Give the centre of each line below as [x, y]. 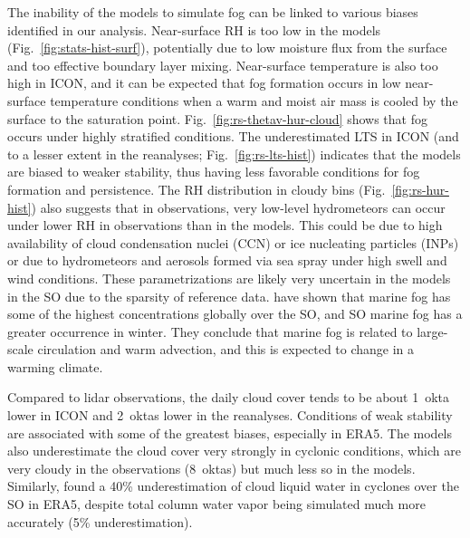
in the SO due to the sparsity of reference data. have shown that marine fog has [229, 296]
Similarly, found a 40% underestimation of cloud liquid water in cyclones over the [233, 486]
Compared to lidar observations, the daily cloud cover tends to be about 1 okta [229, 397]
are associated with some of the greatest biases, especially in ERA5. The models [230, 432]
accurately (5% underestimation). [100, 521]
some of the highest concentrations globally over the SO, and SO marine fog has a [235, 314]
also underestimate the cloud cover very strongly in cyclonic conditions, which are [234, 451]
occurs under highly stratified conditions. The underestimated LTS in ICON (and [233, 136]
